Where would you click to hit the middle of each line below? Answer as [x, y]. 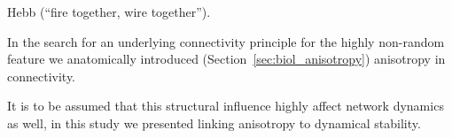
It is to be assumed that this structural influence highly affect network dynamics [226, 106]
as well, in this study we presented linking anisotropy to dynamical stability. [214, 123]
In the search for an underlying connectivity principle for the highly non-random [226, 41]
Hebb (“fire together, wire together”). [109, 11]
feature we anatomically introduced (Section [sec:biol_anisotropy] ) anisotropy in [226, 59]
